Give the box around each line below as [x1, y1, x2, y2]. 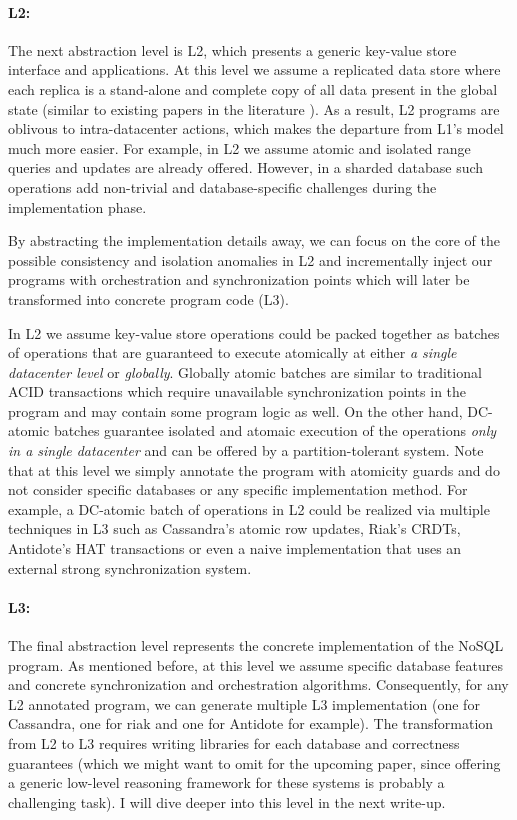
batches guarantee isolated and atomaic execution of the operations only [53, 420, 497, 441]
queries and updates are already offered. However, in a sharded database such [8, 157, 484, 178]
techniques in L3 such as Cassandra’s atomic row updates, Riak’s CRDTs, [8, 518, 461, 539]
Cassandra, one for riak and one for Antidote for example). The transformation [8, 713, 494, 734]
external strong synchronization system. [8, 557, 252, 578]
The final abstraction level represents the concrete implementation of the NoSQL [8, 635, 504, 656]
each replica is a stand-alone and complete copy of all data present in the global [8, 78, 498, 99]
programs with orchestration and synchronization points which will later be [8, 269, 470, 290]
